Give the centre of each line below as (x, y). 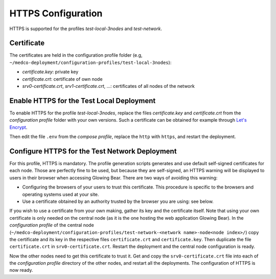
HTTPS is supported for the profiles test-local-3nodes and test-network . (86, 29)
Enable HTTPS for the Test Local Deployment (83, 100)
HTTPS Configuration (56, 13)
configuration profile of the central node (52, 225)
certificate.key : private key (50, 72)
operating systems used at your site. (61, 194)
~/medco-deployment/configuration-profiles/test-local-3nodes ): (90, 62)
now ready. (21, 270)
